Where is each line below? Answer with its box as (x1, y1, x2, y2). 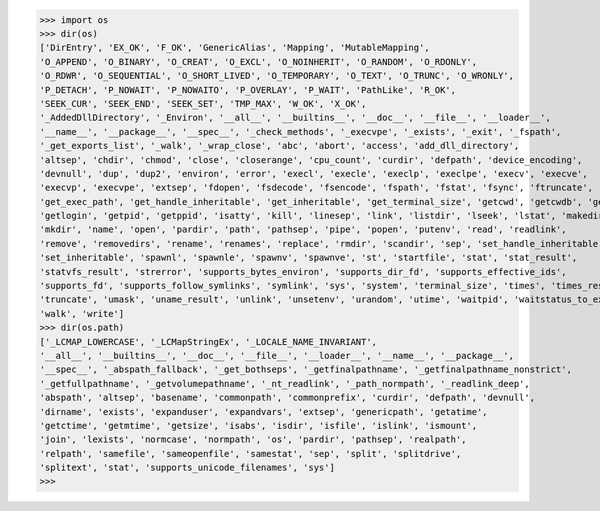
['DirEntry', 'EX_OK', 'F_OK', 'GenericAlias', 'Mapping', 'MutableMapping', (39, 42, 430, 54)
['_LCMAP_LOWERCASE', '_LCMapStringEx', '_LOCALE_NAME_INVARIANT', (39, 336, 378, 347)
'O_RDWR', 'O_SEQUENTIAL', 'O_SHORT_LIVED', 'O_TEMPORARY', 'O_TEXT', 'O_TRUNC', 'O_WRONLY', (39, 70, 515, 82)
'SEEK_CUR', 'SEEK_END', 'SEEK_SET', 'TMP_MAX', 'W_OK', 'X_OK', (39, 98, 367, 109)
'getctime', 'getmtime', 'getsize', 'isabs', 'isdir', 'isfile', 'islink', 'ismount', (39, 420, 478, 431)
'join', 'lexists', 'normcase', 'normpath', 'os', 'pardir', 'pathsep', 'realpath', (39, 434, 467, 445)
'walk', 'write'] (39, 308, 125, 319)
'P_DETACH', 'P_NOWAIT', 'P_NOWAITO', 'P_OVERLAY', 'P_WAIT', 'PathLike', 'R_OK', (39, 84, 457, 95)
